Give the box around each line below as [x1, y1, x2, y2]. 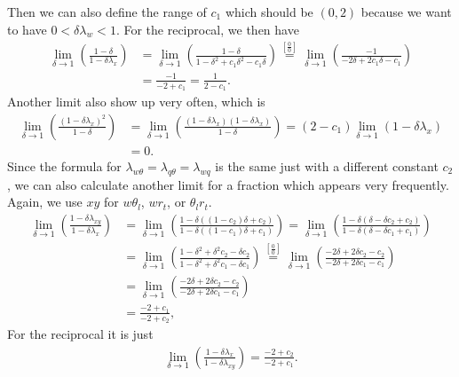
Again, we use [7, 192, 83, 211]
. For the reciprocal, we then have [115, 20, 299, 38]
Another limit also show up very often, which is [7, 92, 265, 111]
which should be [225, 3, 313, 20]
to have [7, 20, 47, 38]
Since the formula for [7, 156, 122, 175]
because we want [360, 3, 452, 20]
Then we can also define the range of [7, 3, 207, 20]
